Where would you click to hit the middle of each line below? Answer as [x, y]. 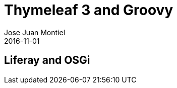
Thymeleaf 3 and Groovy [89, 10]
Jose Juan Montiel [35, 32]
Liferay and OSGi [47, 60]
